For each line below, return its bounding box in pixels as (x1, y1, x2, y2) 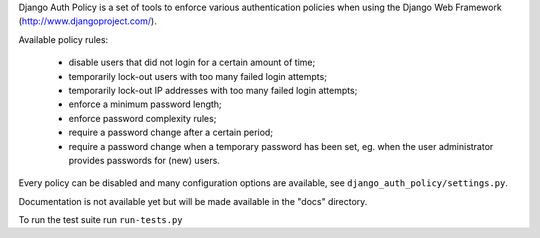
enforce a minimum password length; (68, 98, 222, 110)
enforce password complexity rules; (68, 112, 217, 124)
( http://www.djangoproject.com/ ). (18, 15, 157, 27)
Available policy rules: (18, 33, 109, 45)
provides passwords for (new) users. (68, 154, 220, 166)
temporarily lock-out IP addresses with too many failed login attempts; (68, 84, 358, 96)
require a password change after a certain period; (68, 126, 274, 139)
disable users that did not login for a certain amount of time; (68, 56, 316, 69)
